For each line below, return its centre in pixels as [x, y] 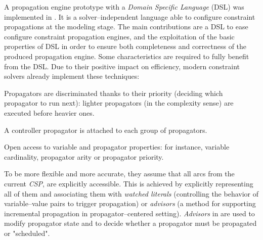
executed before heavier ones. [49, 112]
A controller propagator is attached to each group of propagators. [106, 130]
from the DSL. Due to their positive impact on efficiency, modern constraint [122, 66]
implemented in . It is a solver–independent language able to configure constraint [130, 16]
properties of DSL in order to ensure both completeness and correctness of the [125, 46]
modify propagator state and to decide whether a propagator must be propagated [130, 223]
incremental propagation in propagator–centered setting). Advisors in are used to [129, 213]
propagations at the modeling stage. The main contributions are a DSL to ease [126, 27]
